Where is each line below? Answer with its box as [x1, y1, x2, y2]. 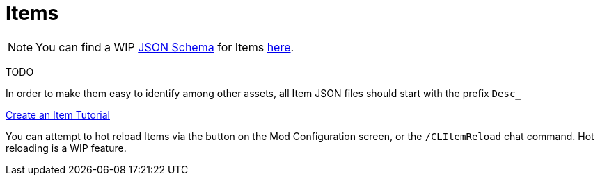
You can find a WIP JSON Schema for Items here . [35, 40, 294, 54]
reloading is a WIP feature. [6, 141, 127, 154]
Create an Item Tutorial [6, 108, 110, 121]
